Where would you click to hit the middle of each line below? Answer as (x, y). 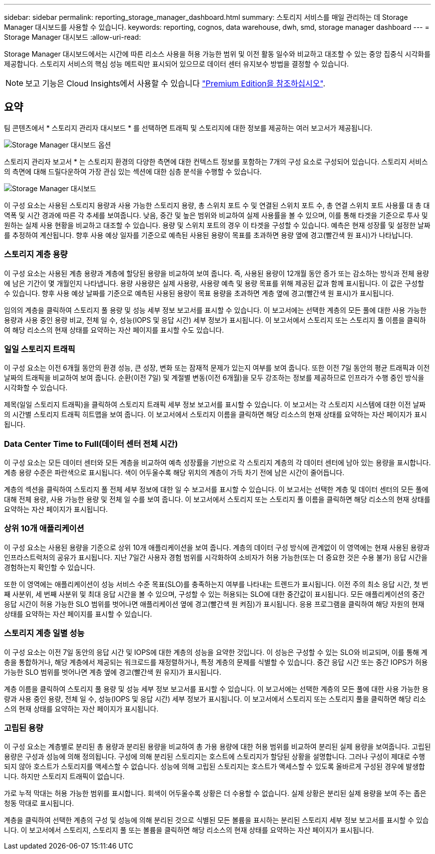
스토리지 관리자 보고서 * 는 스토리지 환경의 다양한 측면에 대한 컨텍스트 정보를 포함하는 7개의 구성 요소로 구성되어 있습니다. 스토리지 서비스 (216, 161)
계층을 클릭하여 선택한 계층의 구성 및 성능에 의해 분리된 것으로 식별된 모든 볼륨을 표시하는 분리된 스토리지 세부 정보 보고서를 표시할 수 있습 (217, 820)
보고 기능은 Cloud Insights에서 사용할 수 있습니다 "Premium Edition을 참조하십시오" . (176, 83)
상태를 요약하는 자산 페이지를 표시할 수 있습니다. (78, 614)
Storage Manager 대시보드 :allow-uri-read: (72, 37)
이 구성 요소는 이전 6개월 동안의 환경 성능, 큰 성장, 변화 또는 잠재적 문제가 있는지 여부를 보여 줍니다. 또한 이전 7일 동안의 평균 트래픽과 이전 (217, 368)
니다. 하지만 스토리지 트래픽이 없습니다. (64, 777)
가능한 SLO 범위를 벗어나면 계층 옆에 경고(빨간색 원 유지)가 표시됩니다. (113, 672)
